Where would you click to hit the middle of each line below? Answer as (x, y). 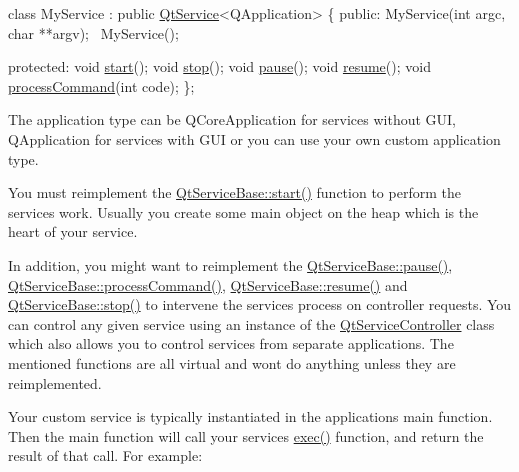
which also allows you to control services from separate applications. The (231, 343)
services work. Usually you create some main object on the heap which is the (243, 211)
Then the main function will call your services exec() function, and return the (246, 435)
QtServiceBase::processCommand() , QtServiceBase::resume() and (208, 284)
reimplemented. (55, 382)
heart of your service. (73, 231)
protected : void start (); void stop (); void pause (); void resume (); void (219, 66)
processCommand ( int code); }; (101, 85)
